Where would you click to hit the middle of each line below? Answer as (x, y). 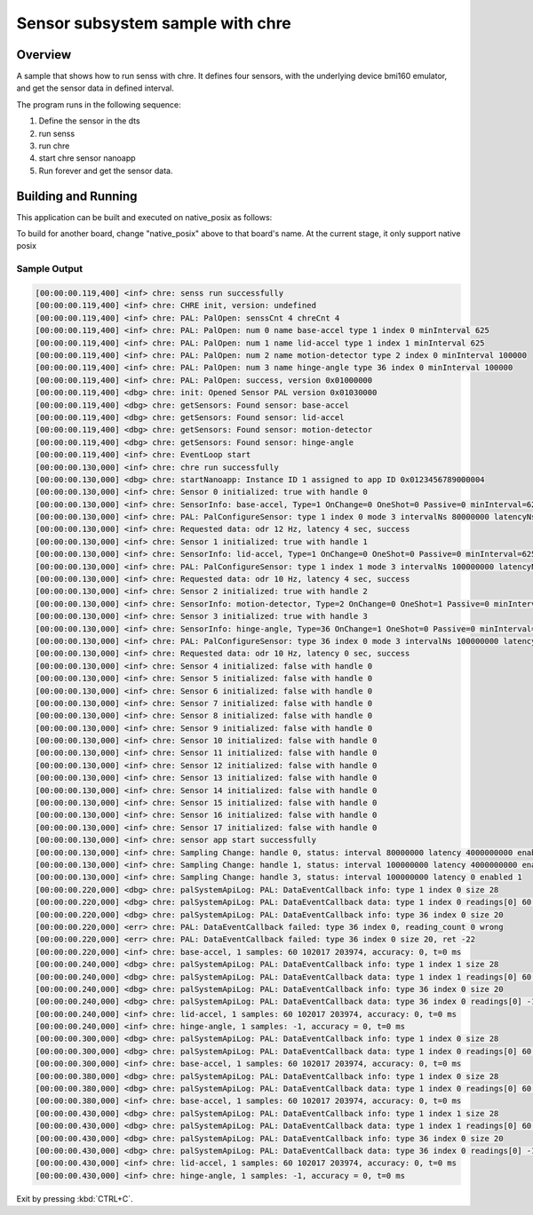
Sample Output (50, 269)
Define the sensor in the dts (90, 121)
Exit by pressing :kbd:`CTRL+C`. (75, 1198)
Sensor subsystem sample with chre (154, 23)
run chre (54, 146)
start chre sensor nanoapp (88, 158)
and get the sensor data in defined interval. (95, 88)
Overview (44, 55)
